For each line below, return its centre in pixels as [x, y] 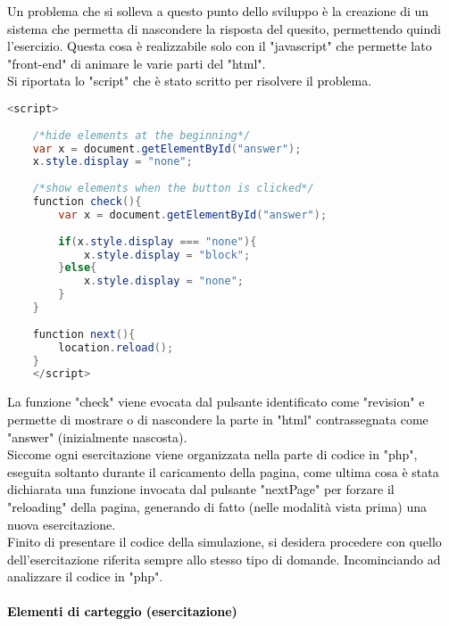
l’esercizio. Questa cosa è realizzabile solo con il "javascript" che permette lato [220, 46]
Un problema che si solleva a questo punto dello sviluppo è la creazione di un [218, 11]
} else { [78, 268]
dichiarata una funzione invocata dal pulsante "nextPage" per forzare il [201, 489]
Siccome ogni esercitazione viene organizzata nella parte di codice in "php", [212, 454]
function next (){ [84, 334]
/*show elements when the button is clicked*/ [173, 189]
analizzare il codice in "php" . [85, 577]
